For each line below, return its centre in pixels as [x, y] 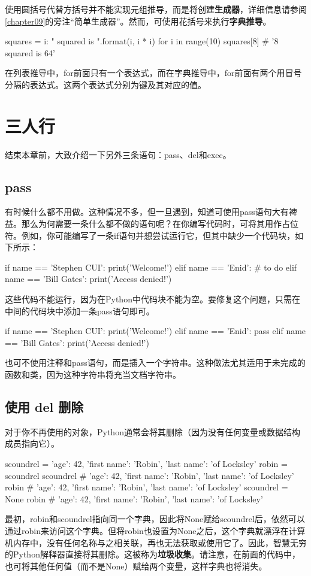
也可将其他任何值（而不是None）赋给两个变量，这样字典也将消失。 [136, 566]
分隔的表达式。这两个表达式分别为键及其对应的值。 [105, 84]
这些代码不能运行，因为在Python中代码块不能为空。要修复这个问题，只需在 [153, 299]
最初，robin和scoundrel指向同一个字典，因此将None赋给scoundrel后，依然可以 [155, 519]
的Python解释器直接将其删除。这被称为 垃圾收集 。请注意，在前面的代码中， [153, 554]
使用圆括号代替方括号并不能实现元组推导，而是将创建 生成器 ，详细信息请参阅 [156, 9]
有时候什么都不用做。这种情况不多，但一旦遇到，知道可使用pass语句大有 [147, 212]
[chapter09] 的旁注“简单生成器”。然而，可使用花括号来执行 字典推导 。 [138, 21]
